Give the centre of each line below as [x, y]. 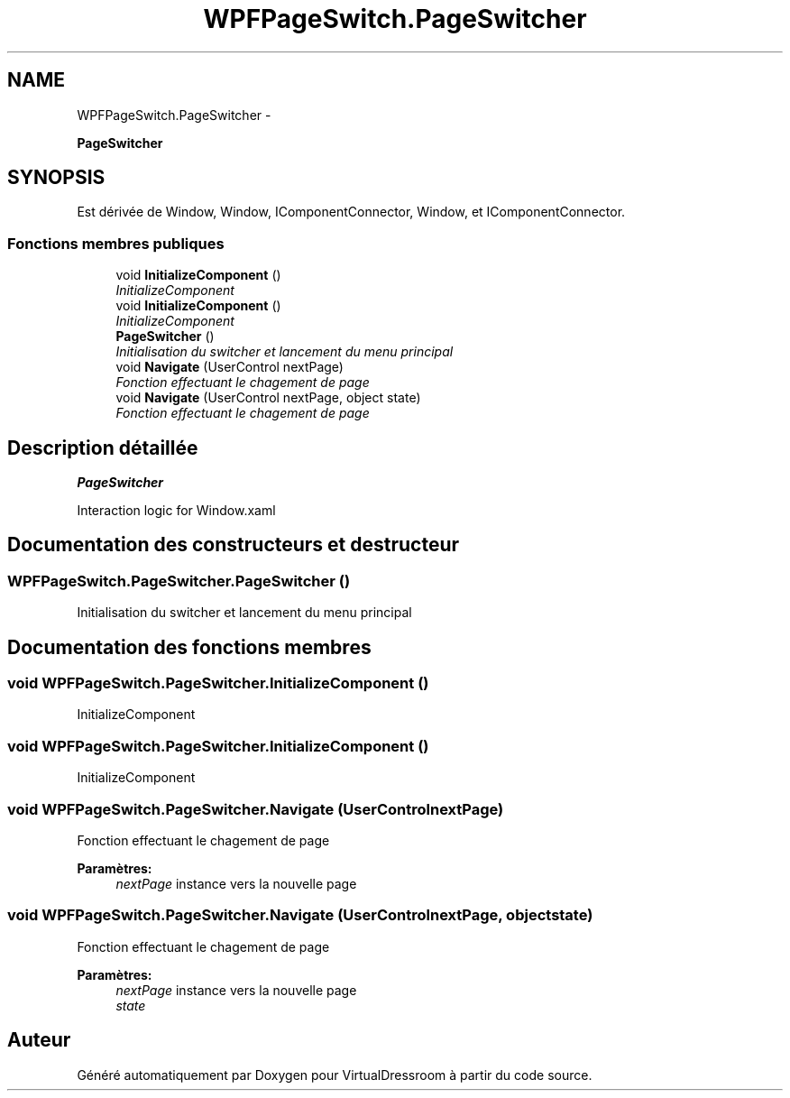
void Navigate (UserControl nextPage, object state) [268, 398]
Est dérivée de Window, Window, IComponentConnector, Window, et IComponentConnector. [351, 212]
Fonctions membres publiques [116, 243]
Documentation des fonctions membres [189, 647]
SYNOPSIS [56, 178]
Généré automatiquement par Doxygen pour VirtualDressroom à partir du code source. [335, 1075]
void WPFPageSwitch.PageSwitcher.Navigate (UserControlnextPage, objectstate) [300, 915]
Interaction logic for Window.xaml [176, 511]
